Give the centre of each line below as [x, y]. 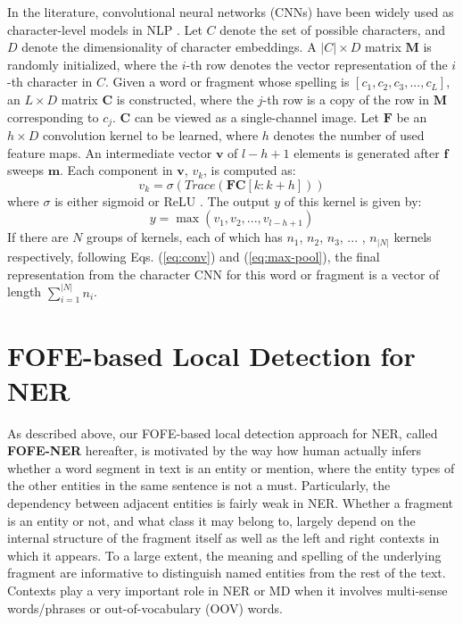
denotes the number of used [349, 135]
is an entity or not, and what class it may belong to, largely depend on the [211, 520]
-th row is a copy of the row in [346, 99]
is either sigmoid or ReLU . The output [162, 200]
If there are [38, 237]
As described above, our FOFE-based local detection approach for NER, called [223, 433]
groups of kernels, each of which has [185, 237]
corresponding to [53, 116]
